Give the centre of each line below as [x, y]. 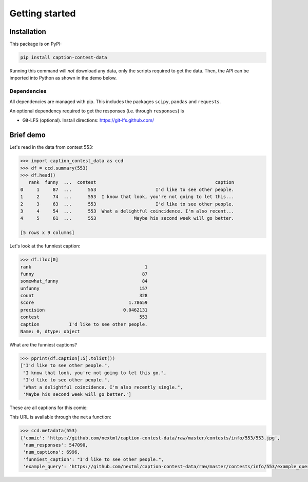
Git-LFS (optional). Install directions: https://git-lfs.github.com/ [88, 120]
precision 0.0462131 [84, 310]
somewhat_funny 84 [84, 281]
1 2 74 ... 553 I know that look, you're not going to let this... [127, 197]
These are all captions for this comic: [49, 408]
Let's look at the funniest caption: [45, 246]
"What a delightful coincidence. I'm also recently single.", [103, 387]
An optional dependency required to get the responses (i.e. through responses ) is [97, 111]
